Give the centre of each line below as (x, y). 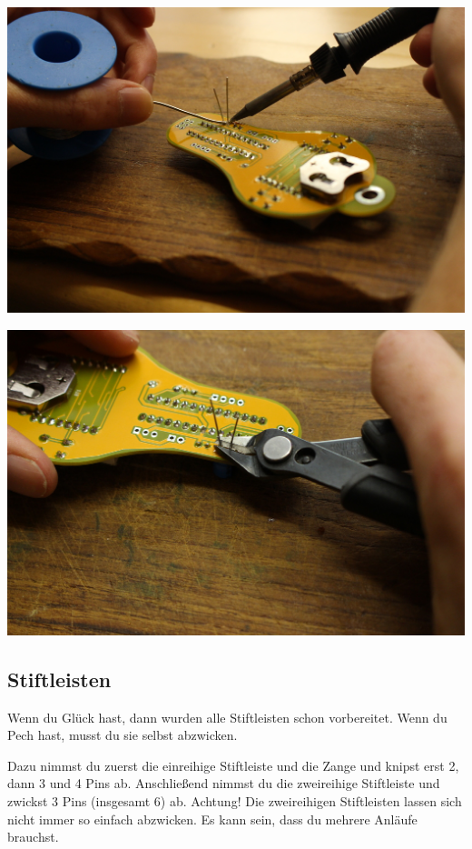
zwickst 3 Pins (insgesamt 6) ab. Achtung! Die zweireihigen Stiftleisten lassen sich (235, 801)
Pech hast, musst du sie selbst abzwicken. (123, 735)
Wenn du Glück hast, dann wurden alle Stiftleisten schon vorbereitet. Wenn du (227, 717)
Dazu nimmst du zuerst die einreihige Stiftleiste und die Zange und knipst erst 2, (233, 765)
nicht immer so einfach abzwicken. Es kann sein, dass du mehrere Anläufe (212, 819)
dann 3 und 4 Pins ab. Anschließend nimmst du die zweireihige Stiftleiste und (224, 783)
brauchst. (33, 837)
